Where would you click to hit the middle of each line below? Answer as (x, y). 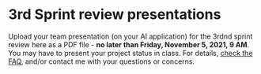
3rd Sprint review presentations (115, 15)
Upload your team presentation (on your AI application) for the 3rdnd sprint (130, 36)
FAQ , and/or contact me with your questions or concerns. (102, 61)
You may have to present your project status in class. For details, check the (130, 53)
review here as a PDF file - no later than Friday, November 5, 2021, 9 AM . (129, 44)
